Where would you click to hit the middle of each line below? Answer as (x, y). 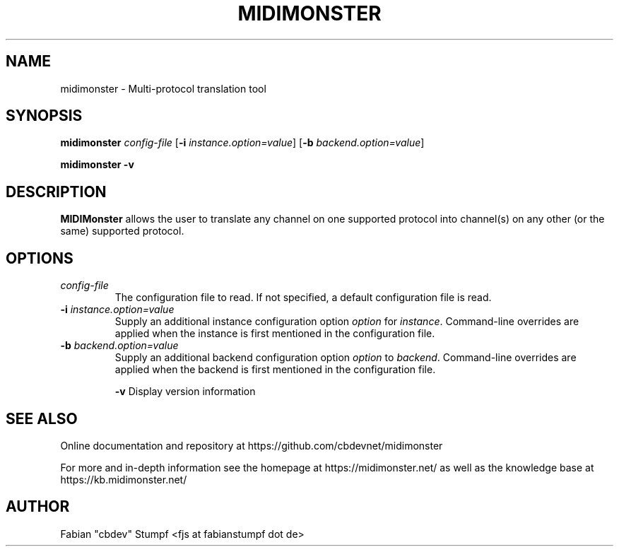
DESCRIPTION (56, 192)
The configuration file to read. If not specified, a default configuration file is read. (303, 298)
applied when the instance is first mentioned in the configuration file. (275, 334)
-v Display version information (185, 392)
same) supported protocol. (122, 231)
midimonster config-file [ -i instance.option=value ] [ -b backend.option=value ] (242, 143)
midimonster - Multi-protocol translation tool (163, 88)
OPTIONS (40, 258)
